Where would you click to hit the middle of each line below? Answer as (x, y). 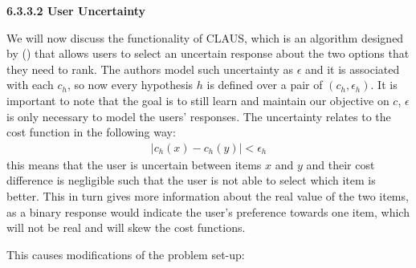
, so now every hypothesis (130, 85)
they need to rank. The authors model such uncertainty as (150, 69)
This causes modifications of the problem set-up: (126, 254)
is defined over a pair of (265, 85)
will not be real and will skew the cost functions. (126, 227)
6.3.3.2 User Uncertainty (76, 10)
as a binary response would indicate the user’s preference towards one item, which (208, 211)
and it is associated (352, 69)
